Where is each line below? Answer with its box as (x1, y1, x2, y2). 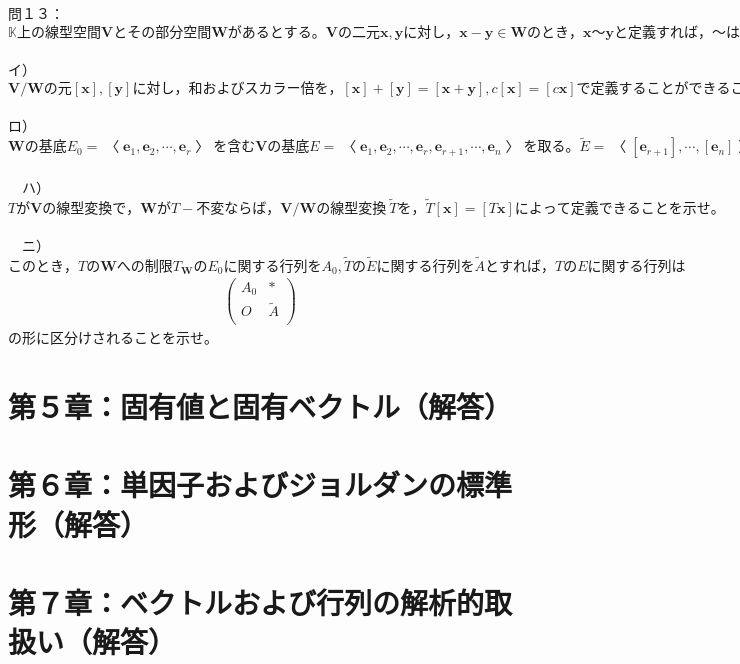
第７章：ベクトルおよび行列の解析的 (8, 582, 485, 623)
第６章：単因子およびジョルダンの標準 (8, 464, 513, 505)
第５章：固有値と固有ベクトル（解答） (8, 386, 513, 427)
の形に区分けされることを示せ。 (8, 327, 218, 348)
